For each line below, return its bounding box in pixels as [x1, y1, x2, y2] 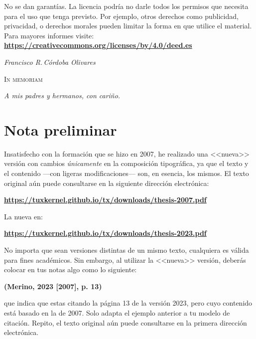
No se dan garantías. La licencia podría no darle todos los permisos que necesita [4, 1, 249, 11]
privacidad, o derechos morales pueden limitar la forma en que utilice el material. [4, 20, 252, 31]
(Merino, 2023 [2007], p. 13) [4, 281, 102, 291]
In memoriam [4, 73, 43, 84]
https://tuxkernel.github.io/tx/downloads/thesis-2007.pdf [4, 194, 207, 205]
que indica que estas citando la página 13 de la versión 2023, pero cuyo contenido [4, 298, 253, 308]
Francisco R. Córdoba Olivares [4, 56, 96, 67]
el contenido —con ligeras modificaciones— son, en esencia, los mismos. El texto [4, 168, 249, 178]
